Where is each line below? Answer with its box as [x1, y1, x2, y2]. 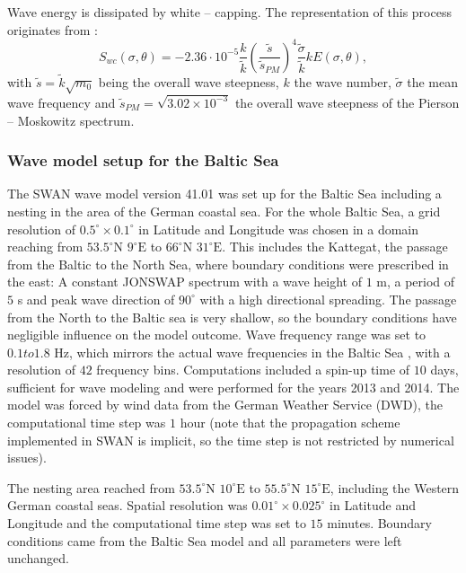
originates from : [7, 20, 98, 39]
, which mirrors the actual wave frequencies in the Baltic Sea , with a [69, 342, 451, 361]
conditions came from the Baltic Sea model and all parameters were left [7, 531, 402, 550]
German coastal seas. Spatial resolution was [7, 496, 248, 515]
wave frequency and [7, 93, 116, 111]
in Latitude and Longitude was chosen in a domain [138, 219, 419, 238]
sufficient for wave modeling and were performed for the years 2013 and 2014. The [7, 377, 460, 396]
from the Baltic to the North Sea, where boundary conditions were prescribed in [7, 254, 449, 273]
